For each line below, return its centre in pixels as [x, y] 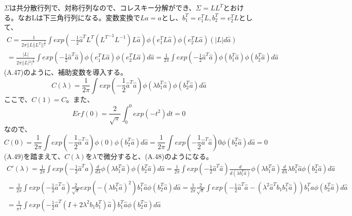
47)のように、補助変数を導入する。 [70, 72]
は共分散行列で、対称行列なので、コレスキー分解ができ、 [102, 7]
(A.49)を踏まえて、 [34, 156]
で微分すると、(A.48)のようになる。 [155, 156]
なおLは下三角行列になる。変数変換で [79, 17]
